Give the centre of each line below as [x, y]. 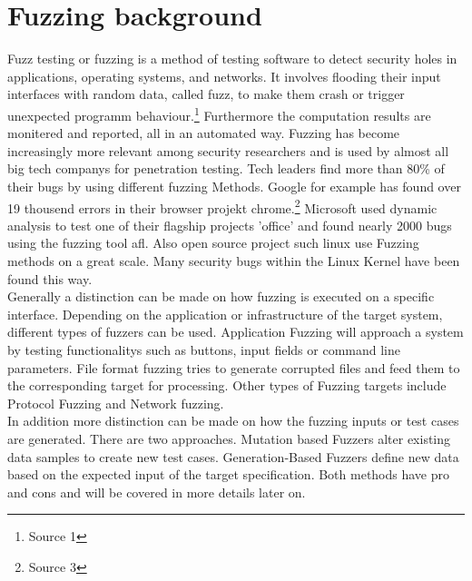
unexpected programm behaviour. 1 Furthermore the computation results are [219, 113]
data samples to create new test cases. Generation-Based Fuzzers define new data [233, 456]
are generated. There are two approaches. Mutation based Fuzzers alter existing [229, 438]
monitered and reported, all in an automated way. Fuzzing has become [204, 133]
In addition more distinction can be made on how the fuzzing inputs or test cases [233, 421]
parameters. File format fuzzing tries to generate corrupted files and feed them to [234, 367]
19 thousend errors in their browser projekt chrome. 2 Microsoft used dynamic [222, 206]
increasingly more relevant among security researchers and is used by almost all [228, 150]
